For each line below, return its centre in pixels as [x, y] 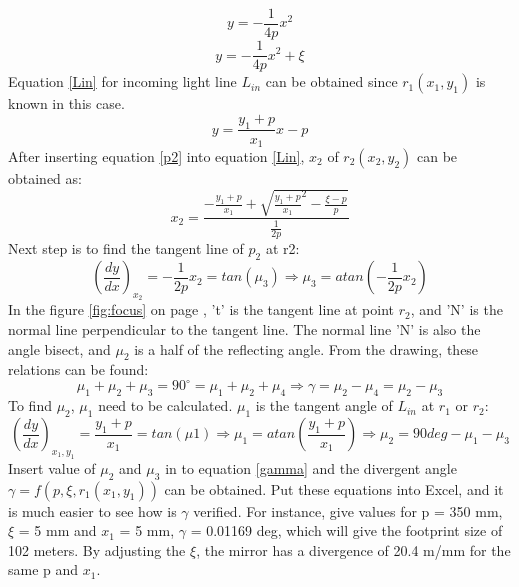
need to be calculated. [165, 405]
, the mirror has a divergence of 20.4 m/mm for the [353, 549]
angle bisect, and [59, 348]
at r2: [282, 248]
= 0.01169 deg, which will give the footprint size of [346, 530]
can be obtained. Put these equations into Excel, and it [334, 488]
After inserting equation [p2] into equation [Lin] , [156, 156]
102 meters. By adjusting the [97, 549]
